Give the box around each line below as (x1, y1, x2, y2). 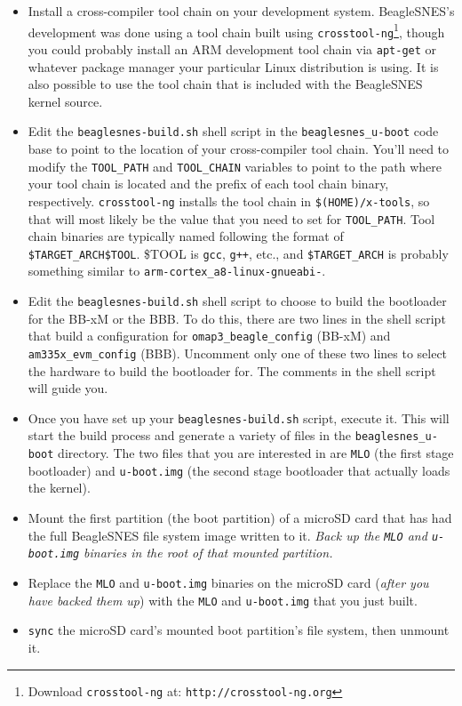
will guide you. (28, 379, 108, 397)
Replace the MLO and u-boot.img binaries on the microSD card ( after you (28, 573, 429, 591)
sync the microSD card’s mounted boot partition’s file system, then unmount (28, 621, 450, 639)
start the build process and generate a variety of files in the (28, 426, 352, 445)
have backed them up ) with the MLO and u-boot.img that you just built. (28, 590, 418, 609)
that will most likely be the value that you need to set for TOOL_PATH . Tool (28, 209, 435, 228)
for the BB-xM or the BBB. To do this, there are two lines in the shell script (28, 309, 446, 327)
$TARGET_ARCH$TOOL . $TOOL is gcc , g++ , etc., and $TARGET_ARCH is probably (28, 244, 449, 262)
